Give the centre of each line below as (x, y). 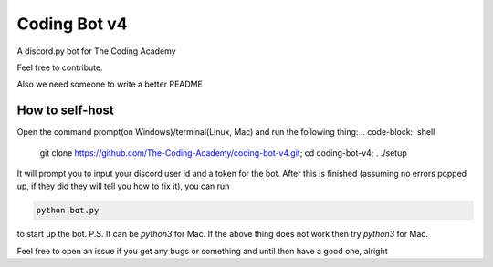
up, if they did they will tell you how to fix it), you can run (123, 186)
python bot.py (68, 211)
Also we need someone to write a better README (110, 84)
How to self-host (65, 111)
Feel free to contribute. (60, 67)
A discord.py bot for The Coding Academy (97, 51)
